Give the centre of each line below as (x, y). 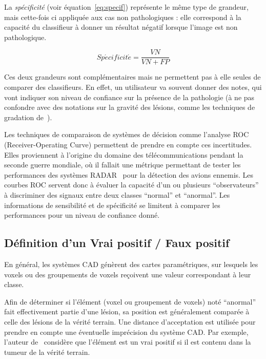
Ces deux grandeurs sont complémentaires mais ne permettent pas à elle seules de (132, 77)
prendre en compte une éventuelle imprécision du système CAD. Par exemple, (126, 332)
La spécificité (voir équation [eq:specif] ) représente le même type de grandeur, (126, 7)
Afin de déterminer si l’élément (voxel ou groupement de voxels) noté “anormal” (130, 301)
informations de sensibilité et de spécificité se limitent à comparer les (112, 205)
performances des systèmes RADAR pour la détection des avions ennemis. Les (129, 174)
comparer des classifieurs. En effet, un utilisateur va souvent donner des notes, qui (133, 87)
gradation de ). (28, 117)
